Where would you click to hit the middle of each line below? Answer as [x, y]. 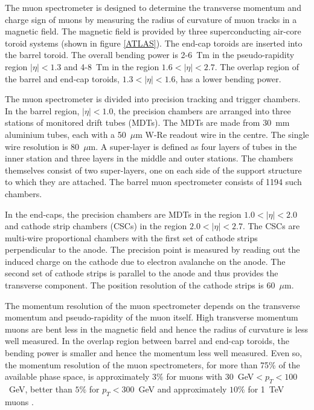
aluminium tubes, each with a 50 [66, 134]
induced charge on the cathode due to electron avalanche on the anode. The [145, 261]
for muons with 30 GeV [210, 376]
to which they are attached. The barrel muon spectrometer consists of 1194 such [153, 182]
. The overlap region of [257, 66]
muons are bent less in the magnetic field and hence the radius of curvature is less [156, 329]
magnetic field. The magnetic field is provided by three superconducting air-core [153, 31]
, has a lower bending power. [228, 78]
